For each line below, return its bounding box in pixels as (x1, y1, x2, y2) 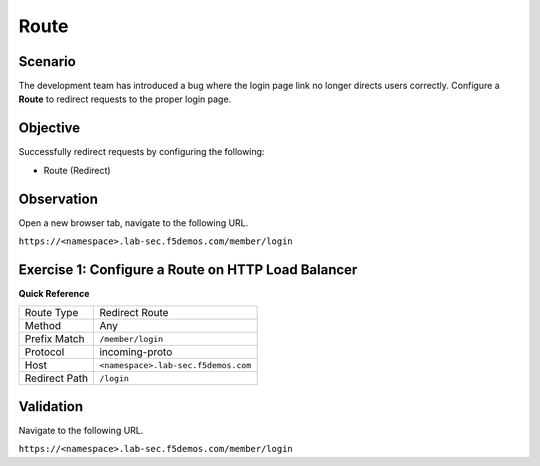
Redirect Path (24, 371, 89, 385)
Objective (18, 120, 81, 137)
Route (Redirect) (43, 164, 111, 176)
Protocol (24, 345, 65, 359)
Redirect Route (99, 306, 169, 320)
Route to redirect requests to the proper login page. (18, 93, 232, 105)
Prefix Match (24, 332, 85, 346)
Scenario (18, 53, 77, 70)
